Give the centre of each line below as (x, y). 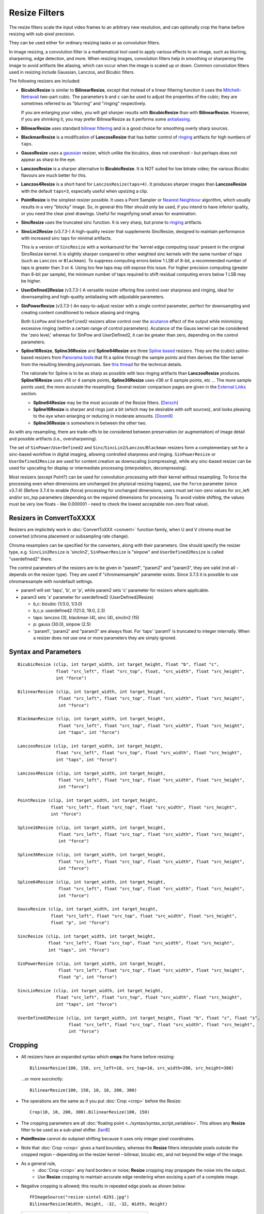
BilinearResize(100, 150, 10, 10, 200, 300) (84, 1090)
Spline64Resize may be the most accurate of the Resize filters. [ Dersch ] (106, 403)
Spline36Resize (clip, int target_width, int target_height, (92, 855)
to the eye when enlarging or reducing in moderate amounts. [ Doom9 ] (103, 416)
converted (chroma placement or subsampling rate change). (69, 536)
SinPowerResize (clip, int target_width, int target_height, (92, 963)
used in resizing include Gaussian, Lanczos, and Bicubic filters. (72, 72)
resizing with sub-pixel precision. (42, 34)
